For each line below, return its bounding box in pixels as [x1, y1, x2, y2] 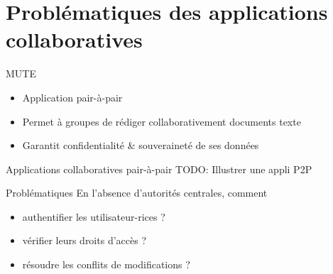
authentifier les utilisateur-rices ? [22, 209, 165, 224]
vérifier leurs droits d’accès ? [22, 233, 146, 248]
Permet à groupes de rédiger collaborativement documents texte [22, 114, 301, 128]
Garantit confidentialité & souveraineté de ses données [22, 138, 259, 153]
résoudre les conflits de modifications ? [22, 257, 190, 272]
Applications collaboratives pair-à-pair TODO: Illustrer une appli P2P [6, 161, 312, 176]
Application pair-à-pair [22, 89, 123, 104]
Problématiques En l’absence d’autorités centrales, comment [6, 185, 268, 200]
